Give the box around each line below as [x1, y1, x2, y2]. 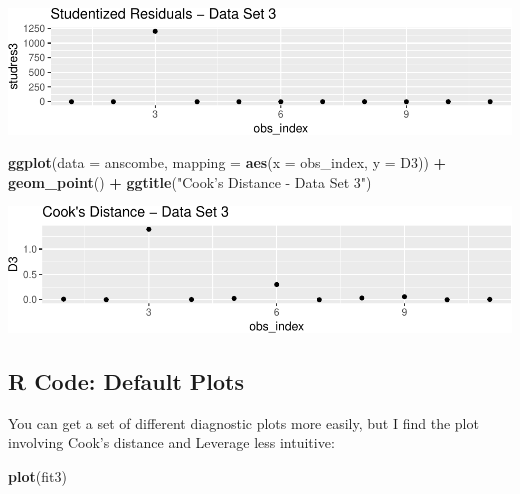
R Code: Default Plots [8, 366, 245, 397]
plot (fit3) [8, 466, 67, 487]
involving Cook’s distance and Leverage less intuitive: [8, 432, 335, 453]
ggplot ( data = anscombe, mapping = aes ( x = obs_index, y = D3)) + [8, 152, 447, 173]
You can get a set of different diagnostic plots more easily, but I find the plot [8, 412, 479, 433]
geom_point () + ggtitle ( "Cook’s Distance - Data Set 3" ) [8, 171, 372, 192]
